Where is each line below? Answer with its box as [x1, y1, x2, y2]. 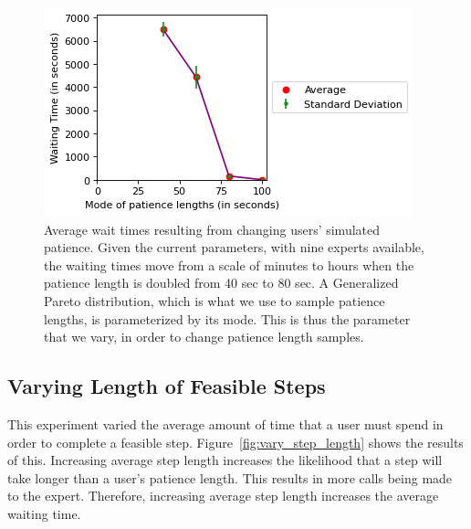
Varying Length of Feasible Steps [7, 372, 326, 400]
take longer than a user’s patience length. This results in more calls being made [7, 468, 453, 487]
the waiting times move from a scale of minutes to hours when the [44, 255, 414, 274]
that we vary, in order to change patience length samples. [44, 327, 364, 346]
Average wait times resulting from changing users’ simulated [44, 219, 381, 238]
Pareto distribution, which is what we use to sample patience [44, 291, 385, 310]
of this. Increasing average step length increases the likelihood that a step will [7, 450, 443, 470]
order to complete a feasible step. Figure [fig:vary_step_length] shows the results [7, 432, 464, 451]
